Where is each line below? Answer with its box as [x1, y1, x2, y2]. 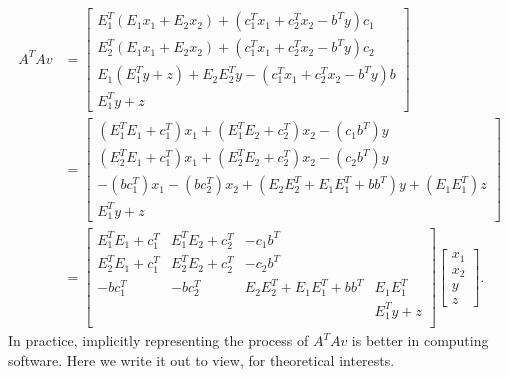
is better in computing [351, 330, 489, 351]
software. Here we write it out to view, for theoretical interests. [8, 349, 395, 370]
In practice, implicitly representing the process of [8, 330, 309, 351]
